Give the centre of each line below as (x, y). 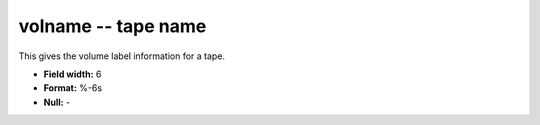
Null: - (57, 102)
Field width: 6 (72, 74)
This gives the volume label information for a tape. (121, 56)
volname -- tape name (112, 26)
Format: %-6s (73, 88)
